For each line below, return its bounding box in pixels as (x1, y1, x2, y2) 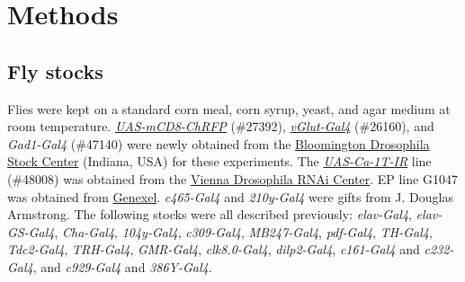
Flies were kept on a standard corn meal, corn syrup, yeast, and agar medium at (7, 99, 451, 118)
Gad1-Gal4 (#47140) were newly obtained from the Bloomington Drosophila (7, 134, 430, 153)
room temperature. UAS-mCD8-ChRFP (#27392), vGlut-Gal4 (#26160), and (7, 117, 434, 136)
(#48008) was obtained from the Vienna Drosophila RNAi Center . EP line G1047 (7, 169, 458, 188)
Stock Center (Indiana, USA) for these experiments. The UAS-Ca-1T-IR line (7, 152, 432, 171)
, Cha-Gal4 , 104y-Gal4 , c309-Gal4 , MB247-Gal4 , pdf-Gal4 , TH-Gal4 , (54, 222, 433, 241)
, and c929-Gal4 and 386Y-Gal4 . (32, 257, 212, 276)
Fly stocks (7, 57, 103, 84)
